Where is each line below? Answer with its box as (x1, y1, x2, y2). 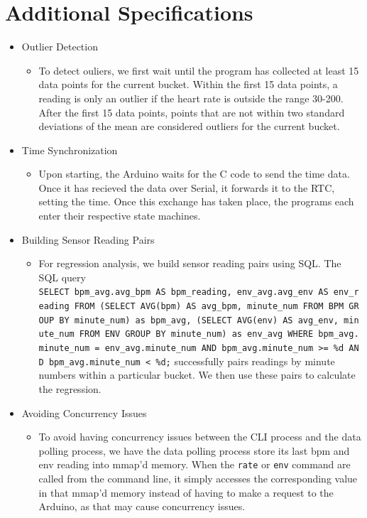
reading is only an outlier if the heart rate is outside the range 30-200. (38, 90, 344, 105)
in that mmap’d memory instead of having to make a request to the (38, 485, 334, 500)
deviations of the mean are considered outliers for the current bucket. (38, 119, 340, 134)
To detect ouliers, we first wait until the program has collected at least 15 (38, 63, 359, 77)
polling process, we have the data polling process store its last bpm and (38, 443, 350, 458)
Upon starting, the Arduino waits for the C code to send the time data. (38, 166, 350, 181)
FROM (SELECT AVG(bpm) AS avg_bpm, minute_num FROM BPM (74, 301, 344, 312)
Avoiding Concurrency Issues (21, 405, 147, 420)
